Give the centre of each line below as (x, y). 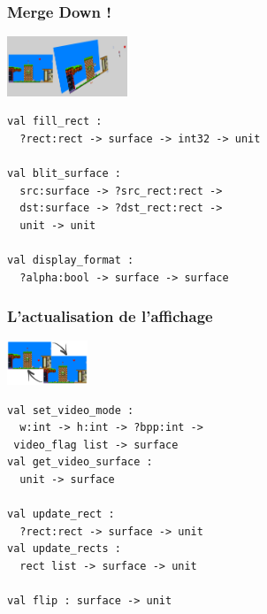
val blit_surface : (64, 173)
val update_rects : (64, 549)
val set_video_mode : (71, 410)
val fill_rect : (55, 122)
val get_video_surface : (80, 462)
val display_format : (71, 260)
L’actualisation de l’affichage (110, 316)
